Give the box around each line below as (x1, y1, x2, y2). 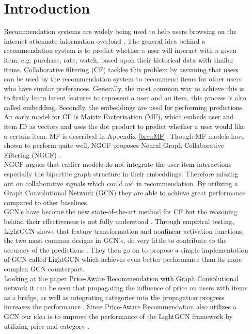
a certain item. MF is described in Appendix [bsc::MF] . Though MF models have (4, 130, 245, 141)
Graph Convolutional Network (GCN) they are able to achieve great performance (4, 188, 246, 198)
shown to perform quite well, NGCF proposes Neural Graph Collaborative (4, 140, 224, 150)
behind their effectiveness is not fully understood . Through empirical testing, (4, 216, 235, 226)
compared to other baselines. (4, 197, 89, 207)
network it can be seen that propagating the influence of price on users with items (4, 283, 248, 293)
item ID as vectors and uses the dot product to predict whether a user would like (4, 121, 245, 131)
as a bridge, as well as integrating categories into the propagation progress (4, 292, 224, 302)
